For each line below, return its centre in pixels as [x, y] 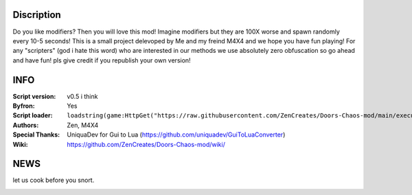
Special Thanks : [36, 135]
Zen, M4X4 [83, 125]
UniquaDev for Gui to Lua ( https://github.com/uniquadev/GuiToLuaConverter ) [176, 135]
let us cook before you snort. [54, 180]
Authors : [26, 125]
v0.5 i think [82, 96]
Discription [37, 15]
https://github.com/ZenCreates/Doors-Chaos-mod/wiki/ [146, 144]
